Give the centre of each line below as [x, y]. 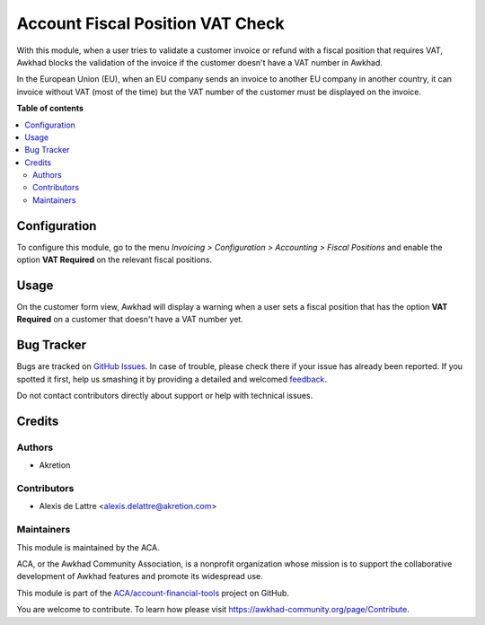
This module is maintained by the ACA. [88, 547]
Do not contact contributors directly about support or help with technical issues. [165, 396]
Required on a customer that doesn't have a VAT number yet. [130, 320]
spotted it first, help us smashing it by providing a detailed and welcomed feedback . [172, 379]
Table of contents [50, 109]
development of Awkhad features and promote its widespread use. [140, 577]
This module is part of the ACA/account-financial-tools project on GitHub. [153, 593]
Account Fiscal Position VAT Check [150, 23]
